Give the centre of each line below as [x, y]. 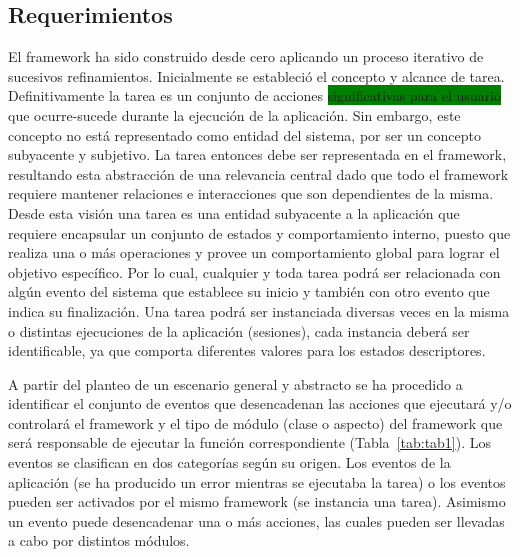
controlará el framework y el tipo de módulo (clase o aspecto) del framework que [255, 422]
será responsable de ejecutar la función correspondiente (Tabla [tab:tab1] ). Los [250, 442]
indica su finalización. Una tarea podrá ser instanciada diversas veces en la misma [259, 310]
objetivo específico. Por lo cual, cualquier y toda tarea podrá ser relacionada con [254, 271]
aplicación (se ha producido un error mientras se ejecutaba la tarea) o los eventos [257, 481]
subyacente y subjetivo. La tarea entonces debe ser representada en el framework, [257, 154]
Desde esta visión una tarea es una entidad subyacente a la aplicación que [234, 212]
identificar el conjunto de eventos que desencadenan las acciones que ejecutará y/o [260, 403]
